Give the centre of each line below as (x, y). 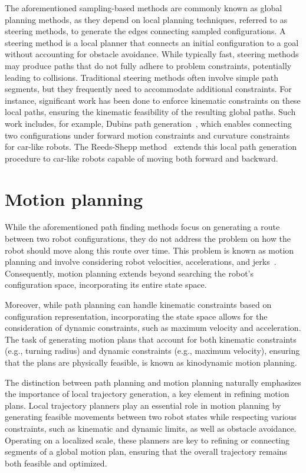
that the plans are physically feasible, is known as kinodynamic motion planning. (151, 362)
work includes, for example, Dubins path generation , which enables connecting (148, 123)
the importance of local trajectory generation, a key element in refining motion (147, 394)
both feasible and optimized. (56, 463)
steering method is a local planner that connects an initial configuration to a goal (152, 42)
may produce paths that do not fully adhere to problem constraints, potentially (148, 65)
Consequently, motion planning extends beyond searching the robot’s (129, 273)
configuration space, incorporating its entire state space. (106, 285)
